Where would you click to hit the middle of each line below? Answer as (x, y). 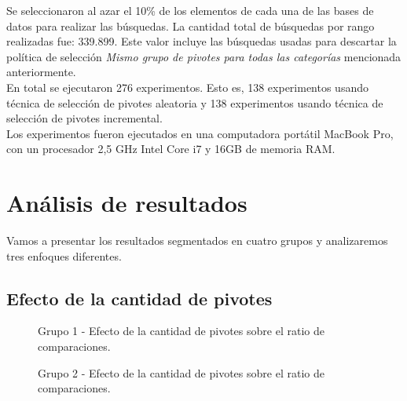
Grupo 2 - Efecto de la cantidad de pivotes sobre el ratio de (181, 372)
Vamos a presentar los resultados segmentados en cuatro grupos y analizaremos (197, 241)
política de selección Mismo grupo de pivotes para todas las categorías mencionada (204, 56)
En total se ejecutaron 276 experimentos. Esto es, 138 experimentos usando (187, 87)
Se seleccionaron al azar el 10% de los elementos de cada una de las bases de (190, 10)
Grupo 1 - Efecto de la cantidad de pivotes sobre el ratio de (181, 331)
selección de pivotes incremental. (84, 118)
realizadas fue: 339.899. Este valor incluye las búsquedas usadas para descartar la (202, 41)
